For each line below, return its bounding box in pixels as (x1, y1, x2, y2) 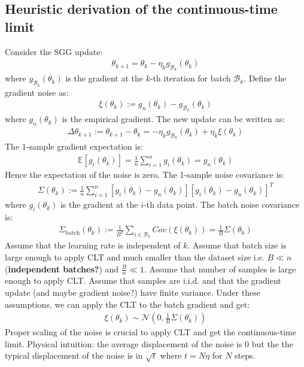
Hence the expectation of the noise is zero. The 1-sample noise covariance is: (5, 168, 285, 181)
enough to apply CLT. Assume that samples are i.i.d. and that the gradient (5, 274, 281, 287)
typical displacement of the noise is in (5, 349, 143, 362)
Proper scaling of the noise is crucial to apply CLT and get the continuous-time (5, 326, 296, 338)
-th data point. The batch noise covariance (144, 198, 300, 211)
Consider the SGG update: (5, 45, 103, 57)
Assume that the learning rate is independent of (5, 239, 181, 251)
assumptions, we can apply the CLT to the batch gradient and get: (5, 298, 250, 310)
